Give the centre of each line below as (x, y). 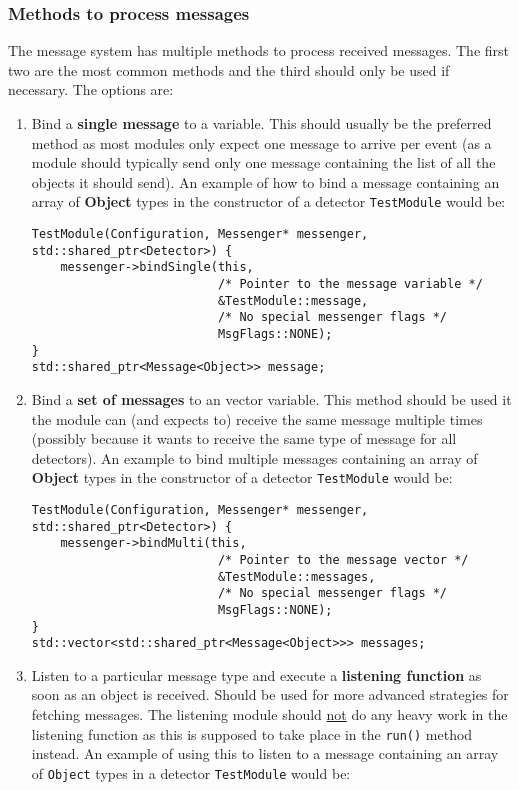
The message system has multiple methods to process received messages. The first (259, 50)
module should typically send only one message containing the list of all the (263, 162)
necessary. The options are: (91, 89)
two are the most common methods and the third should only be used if (229, 69)
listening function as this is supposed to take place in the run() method (252, 733)
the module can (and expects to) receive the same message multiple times (257, 418)
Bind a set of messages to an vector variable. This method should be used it (271, 398)
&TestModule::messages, (296, 576)
